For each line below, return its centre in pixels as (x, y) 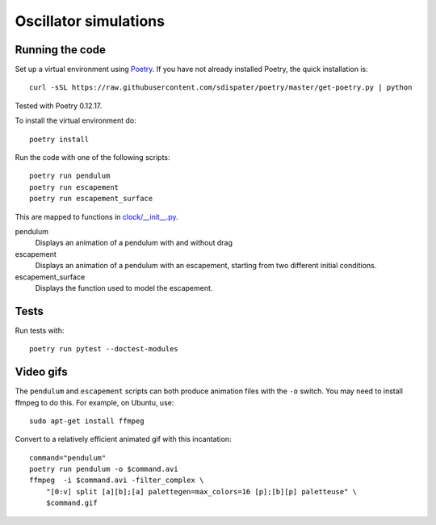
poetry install (59, 139)
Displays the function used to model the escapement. (124, 288)
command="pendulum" (68, 458)
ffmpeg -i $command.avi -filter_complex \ (117, 480)
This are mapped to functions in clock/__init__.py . (96, 216)
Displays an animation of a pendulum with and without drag (134, 243)
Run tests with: (40, 330)
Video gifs (41, 372)
